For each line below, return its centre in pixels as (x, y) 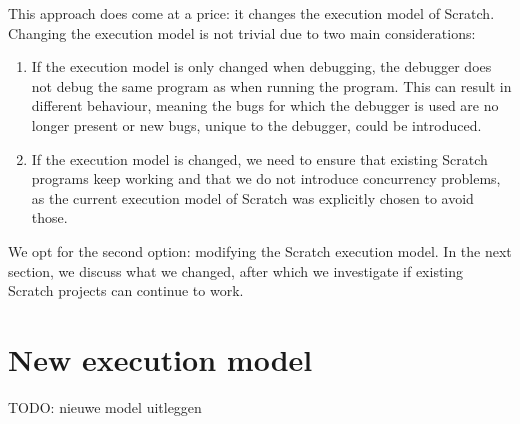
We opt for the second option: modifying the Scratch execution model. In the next (260, 250)
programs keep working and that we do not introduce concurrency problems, (266, 178)
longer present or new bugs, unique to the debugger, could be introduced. (256, 124)
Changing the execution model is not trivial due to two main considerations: (242, 32)
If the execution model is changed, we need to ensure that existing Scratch (259, 158)
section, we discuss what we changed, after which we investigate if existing (236, 270)
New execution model (160, 358)
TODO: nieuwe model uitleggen (105, 406)
